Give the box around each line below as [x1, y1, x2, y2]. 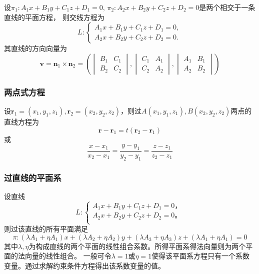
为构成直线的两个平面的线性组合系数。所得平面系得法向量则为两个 [28, 240, 246, 251]
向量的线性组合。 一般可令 [24, 250, 111, 261]
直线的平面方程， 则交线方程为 [4, 11, 104, 22]
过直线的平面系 [4, 171, 61, 183]
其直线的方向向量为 [4, 43, 67, 53]
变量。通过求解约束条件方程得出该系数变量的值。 [4, 260, 165, 270]
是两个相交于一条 [199, 2, 255, 12]
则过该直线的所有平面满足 [4, 223, 88, 234]
